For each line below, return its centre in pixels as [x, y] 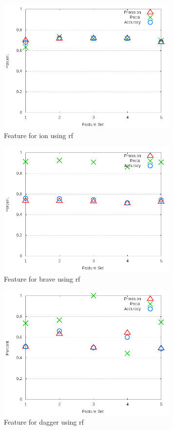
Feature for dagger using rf [44, 422]
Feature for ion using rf [38, 135]
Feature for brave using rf [42, 278]
